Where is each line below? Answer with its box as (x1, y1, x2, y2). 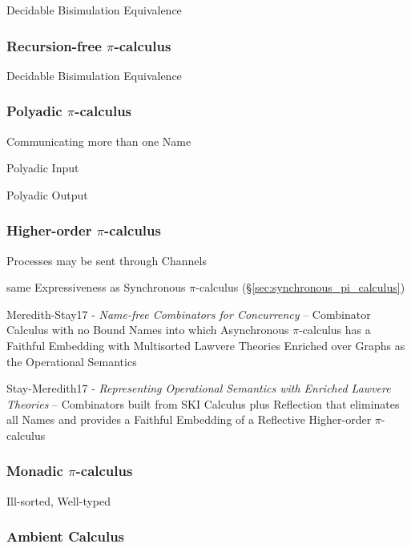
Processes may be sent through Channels (6, 252, 207, 268)
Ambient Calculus (6, 526, 125, 546)
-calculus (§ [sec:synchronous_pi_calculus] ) (195, 279, 405, 296)
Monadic (6, 461, 63, 481)
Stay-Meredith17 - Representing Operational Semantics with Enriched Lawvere (6, 380, 391, 397)
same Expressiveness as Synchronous (6, 279, 186, 296)
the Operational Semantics (6, 353, 137, 369)
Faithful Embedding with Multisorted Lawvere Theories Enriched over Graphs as (6, 337, 405, 353)
